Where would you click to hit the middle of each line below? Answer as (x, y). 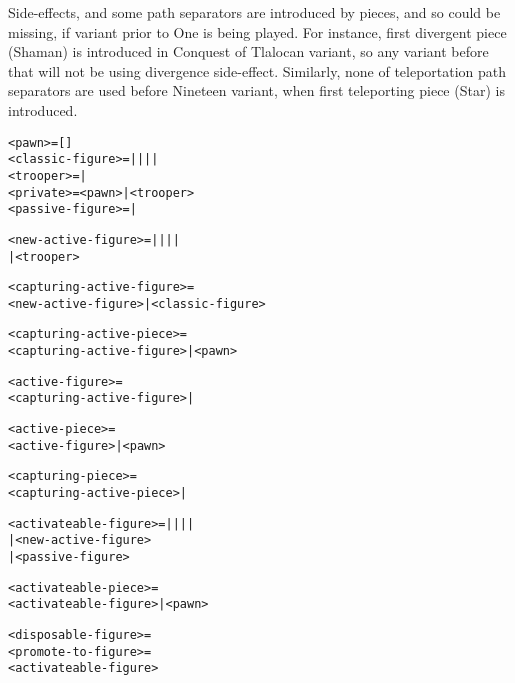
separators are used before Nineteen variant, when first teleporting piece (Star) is (256, 90)
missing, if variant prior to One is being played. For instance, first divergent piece (257, 31)
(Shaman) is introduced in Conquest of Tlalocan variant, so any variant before (248, 51)
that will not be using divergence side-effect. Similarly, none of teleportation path (257, 70)
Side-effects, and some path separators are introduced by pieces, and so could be (254, 12)
